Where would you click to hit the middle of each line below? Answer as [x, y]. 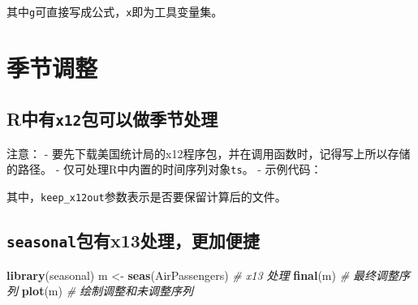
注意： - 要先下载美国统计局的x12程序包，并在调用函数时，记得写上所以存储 [209, 153]
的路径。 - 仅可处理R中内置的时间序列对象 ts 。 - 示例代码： [164, 169]
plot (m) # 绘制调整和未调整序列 [108, 291]
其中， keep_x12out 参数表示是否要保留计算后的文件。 [147, 197]
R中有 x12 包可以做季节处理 [112, 119]
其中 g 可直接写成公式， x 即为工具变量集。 [115, 11]
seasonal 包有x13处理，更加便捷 [133, 241]
